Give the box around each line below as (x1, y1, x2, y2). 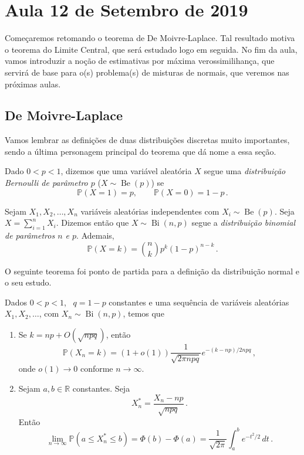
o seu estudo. (5, 276, 52, 288)
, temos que (123, 307, 164, 320)
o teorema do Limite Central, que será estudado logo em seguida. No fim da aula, (5, 43, 298, 55)
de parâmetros (5, 229, 55, 242)
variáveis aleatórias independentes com (80, 205, 219, 217)
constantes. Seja (72, 382, 130, 395)
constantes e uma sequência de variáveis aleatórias (109, 296, 289, 308)
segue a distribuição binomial (191, 216, 296, 229)
